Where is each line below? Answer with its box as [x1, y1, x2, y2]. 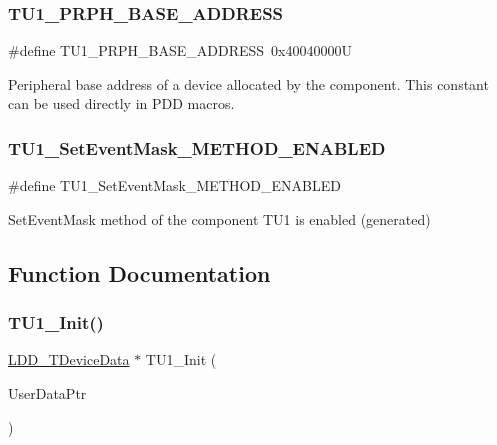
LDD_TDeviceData [8, 349, 130, 370]
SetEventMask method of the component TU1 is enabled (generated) [8, 208, 431, 229]
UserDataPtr [8, 383, 87, 403]
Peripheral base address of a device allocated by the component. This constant [8, 73, 489, 94]
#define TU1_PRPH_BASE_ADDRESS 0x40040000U [8, 40, 353, 61]
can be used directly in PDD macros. [8, 93, 235, 114]
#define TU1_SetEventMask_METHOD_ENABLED [8, 175, 341, 196]
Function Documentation [8, 257, 271, 288]
